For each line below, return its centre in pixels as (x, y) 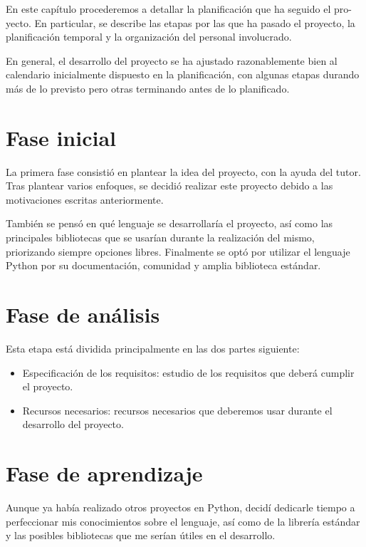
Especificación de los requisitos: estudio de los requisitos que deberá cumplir (188, 372)
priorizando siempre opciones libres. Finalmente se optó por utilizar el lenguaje (178, 251)
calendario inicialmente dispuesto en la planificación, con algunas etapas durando (183, 74)
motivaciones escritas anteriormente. (85, 199)
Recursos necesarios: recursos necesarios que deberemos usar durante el (177, 410)
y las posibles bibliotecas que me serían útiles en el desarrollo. (141, 535)
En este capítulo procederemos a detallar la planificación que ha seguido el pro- (179, 9)
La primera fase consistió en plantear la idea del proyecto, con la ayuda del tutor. (183, 171)
